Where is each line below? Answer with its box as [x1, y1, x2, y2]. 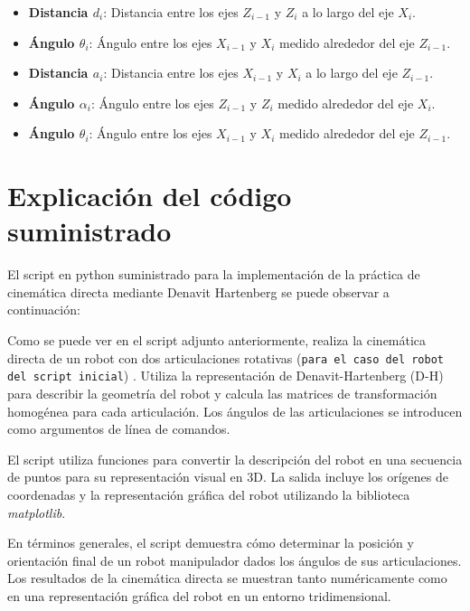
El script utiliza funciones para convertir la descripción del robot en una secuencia [7, 449, 463, 468]
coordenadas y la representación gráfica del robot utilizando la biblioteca [7, 484, 410, 503]
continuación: [7, 300, 80, 319]
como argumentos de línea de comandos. [7, 419, 230, 438]
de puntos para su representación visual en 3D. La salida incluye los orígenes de [7, 467, 448, 486]
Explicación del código [7, 177, 292, 214]
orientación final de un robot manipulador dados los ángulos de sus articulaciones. [7, 550, 462, 569]
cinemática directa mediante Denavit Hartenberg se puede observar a [7, 282, 390, 301]
